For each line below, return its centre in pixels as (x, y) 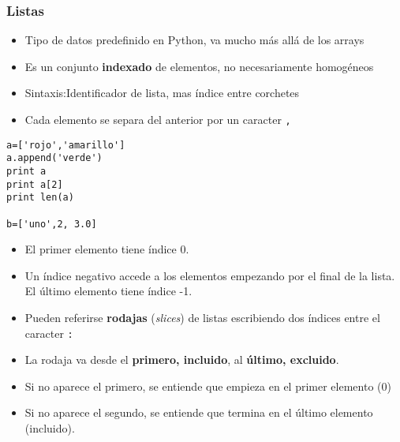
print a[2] (35, 184)
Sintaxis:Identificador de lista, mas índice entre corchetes (162, 93)
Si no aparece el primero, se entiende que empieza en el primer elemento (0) (208, 386)
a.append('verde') (54, 158)
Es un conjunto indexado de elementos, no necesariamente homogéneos (199, 66)
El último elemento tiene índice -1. (108, 291)
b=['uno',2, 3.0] (52, 224)
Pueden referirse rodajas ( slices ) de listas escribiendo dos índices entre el (202, 318)
